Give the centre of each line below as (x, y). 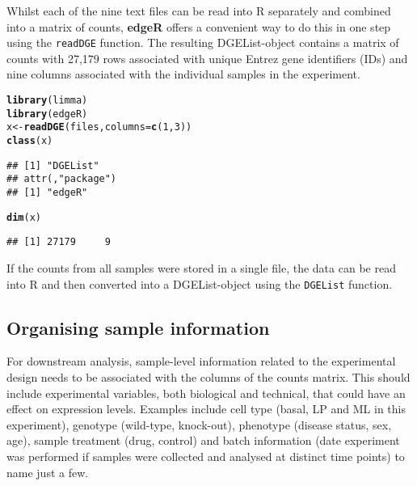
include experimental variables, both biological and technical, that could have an (206, 393)
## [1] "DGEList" (53, 165)
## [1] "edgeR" (47, 192)
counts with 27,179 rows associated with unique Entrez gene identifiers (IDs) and (207, 58)
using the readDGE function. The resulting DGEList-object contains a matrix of (203, 42)
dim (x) (24, 217)
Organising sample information (138, 327)
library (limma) (47, 101)
